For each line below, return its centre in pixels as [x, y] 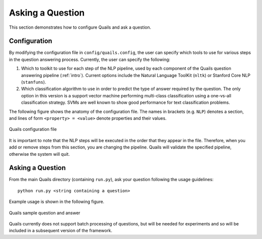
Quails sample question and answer [45, 213]
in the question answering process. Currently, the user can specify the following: [90, 59]
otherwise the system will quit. [39, 154]
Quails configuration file [33, 129]
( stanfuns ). [33, 82]
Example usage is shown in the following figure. [57, 202]
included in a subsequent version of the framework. [61, 231]
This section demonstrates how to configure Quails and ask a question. [80, 27]
